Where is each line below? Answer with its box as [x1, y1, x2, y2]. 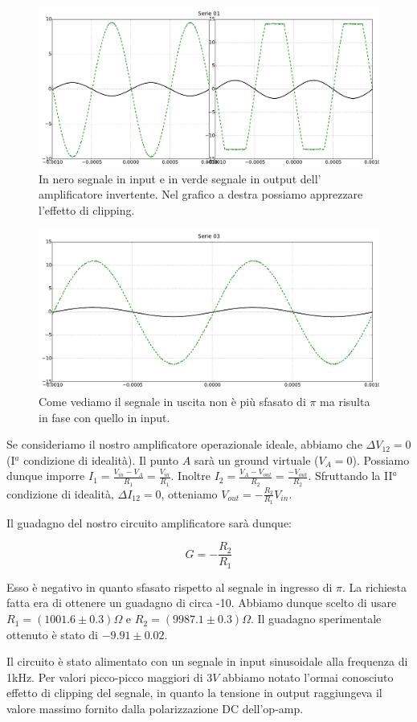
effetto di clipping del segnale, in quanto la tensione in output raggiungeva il [6, 684, 382, 701]
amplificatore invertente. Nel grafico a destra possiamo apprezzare [39, 186, 363, 203]
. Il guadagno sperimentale [250, 610, 382, 627]
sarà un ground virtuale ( [194, 451, 319, 468]
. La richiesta [341, 578, 407, 595]
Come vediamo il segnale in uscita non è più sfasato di [39, 392, 306, 409]
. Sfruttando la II [308, 467, 393, 484]
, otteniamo [161, 485, 218, 502]
